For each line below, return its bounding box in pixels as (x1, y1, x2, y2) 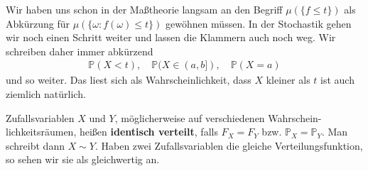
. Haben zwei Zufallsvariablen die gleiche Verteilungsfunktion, (94, 138, 363, 153)
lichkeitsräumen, (6, 124, 77, 139)
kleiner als (266, 72, 310, 87)
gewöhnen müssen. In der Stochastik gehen (165, 16, 352, 31)
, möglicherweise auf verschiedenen (114, 110, 265, 125)
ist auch (320, 72, 355, 87)
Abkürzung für (6, 16, 70, 31)
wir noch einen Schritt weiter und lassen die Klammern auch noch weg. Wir (6, 30, 336, 45)
